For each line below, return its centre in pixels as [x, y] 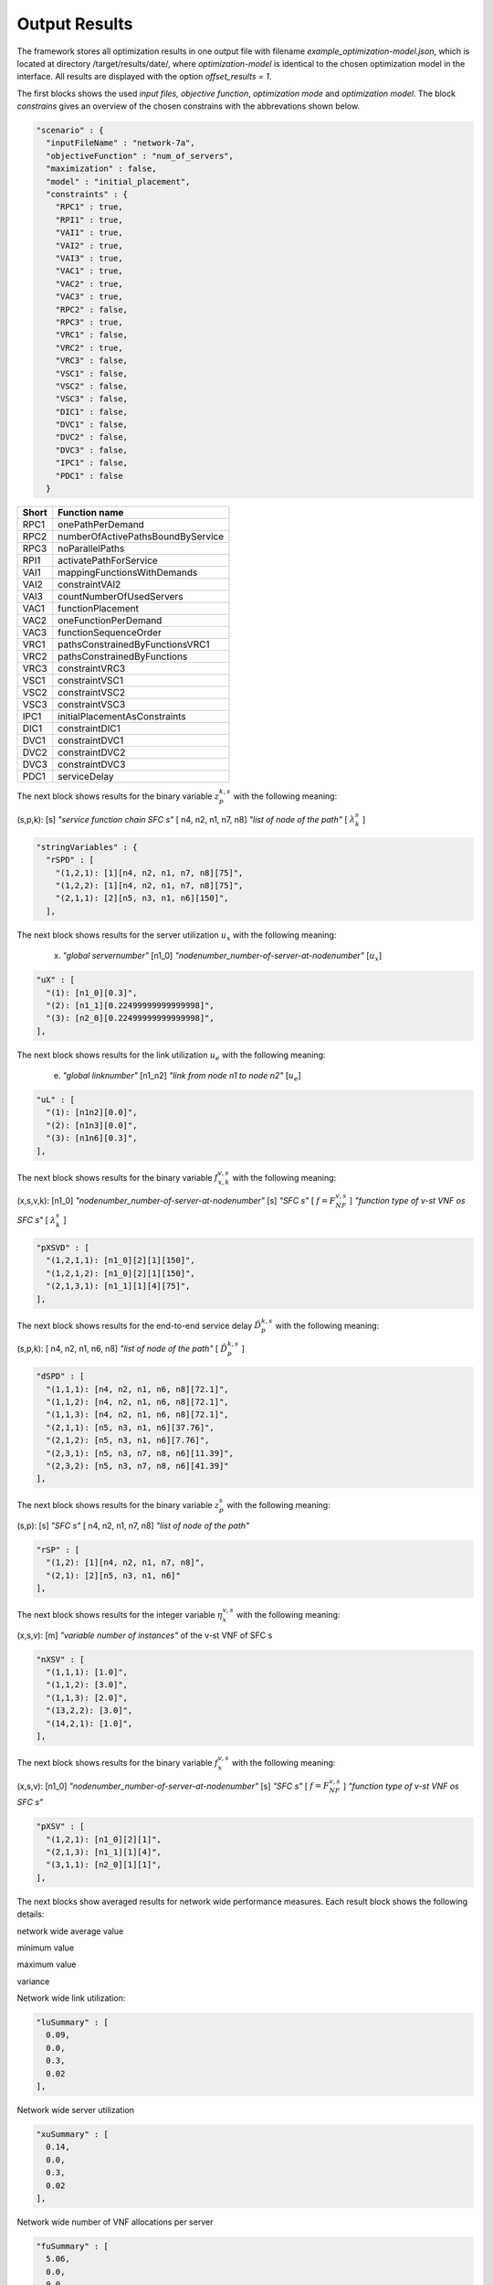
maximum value [47, 1964]
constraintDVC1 [91, 740]
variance [33, 1981]
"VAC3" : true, [89, 297]
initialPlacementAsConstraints [122, 717]
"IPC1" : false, [91, 463]
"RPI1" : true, [89, 220]
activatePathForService [108, 560]
